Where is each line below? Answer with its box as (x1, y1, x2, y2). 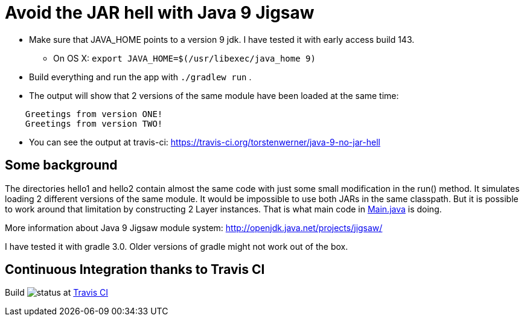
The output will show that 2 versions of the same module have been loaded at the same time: (29, 90, 399, 101)
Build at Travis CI (5, 287, 108, 298)
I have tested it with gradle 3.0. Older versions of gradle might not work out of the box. (5, 241, 348, 252)
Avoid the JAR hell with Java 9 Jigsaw (5, 2, 315, 23)
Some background (5, 157, 118, 173)
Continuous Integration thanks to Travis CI (5, 262, 265, 278)
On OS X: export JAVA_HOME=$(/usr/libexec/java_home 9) (53, 52, 316, 63)
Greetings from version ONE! (25, 109, 163, 119)
